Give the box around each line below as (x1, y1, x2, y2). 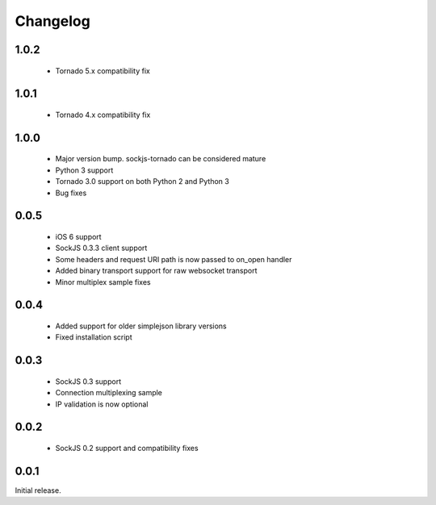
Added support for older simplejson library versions (55, 321, 227, 331)
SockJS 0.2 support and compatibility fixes (55, 443, 199, 453)
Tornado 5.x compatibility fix (55, 65, 151, 76)
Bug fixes (55, 188, 87, 198)
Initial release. (15, 485, 61, 495)
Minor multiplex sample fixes (55, 277, 151, 286)
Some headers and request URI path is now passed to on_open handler (55, 254, 292, 264)
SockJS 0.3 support (55, 376, 121, 386)
